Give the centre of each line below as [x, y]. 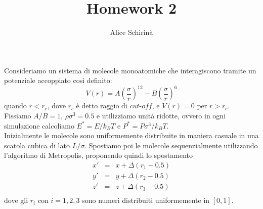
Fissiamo [18, 115]
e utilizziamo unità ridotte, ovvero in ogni [161, 115]
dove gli [16, 200]
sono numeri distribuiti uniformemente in [146, 200]
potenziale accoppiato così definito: [58, 80]
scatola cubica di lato [37, 145]
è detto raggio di [102, 106]
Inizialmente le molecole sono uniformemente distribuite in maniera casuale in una [131, 135]
